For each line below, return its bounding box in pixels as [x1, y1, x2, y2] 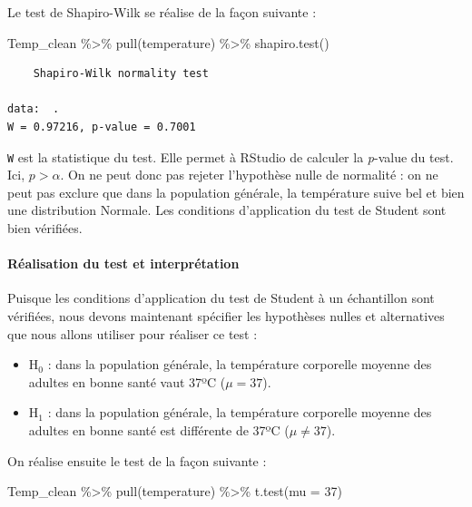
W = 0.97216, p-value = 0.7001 [7, 120, 196, 133]
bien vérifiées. [7, 219, 83, 237]
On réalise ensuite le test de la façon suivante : [7, 451, 267, 470]
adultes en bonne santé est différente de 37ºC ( [28, 420, 290, 439]
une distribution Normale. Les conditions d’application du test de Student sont [7, 200, 447, 219]
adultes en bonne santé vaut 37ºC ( [28, 372, 226, 391]
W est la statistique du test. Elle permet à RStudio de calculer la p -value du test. [7, 147, 454, 166]
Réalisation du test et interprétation [7, 254, 240, 273]
